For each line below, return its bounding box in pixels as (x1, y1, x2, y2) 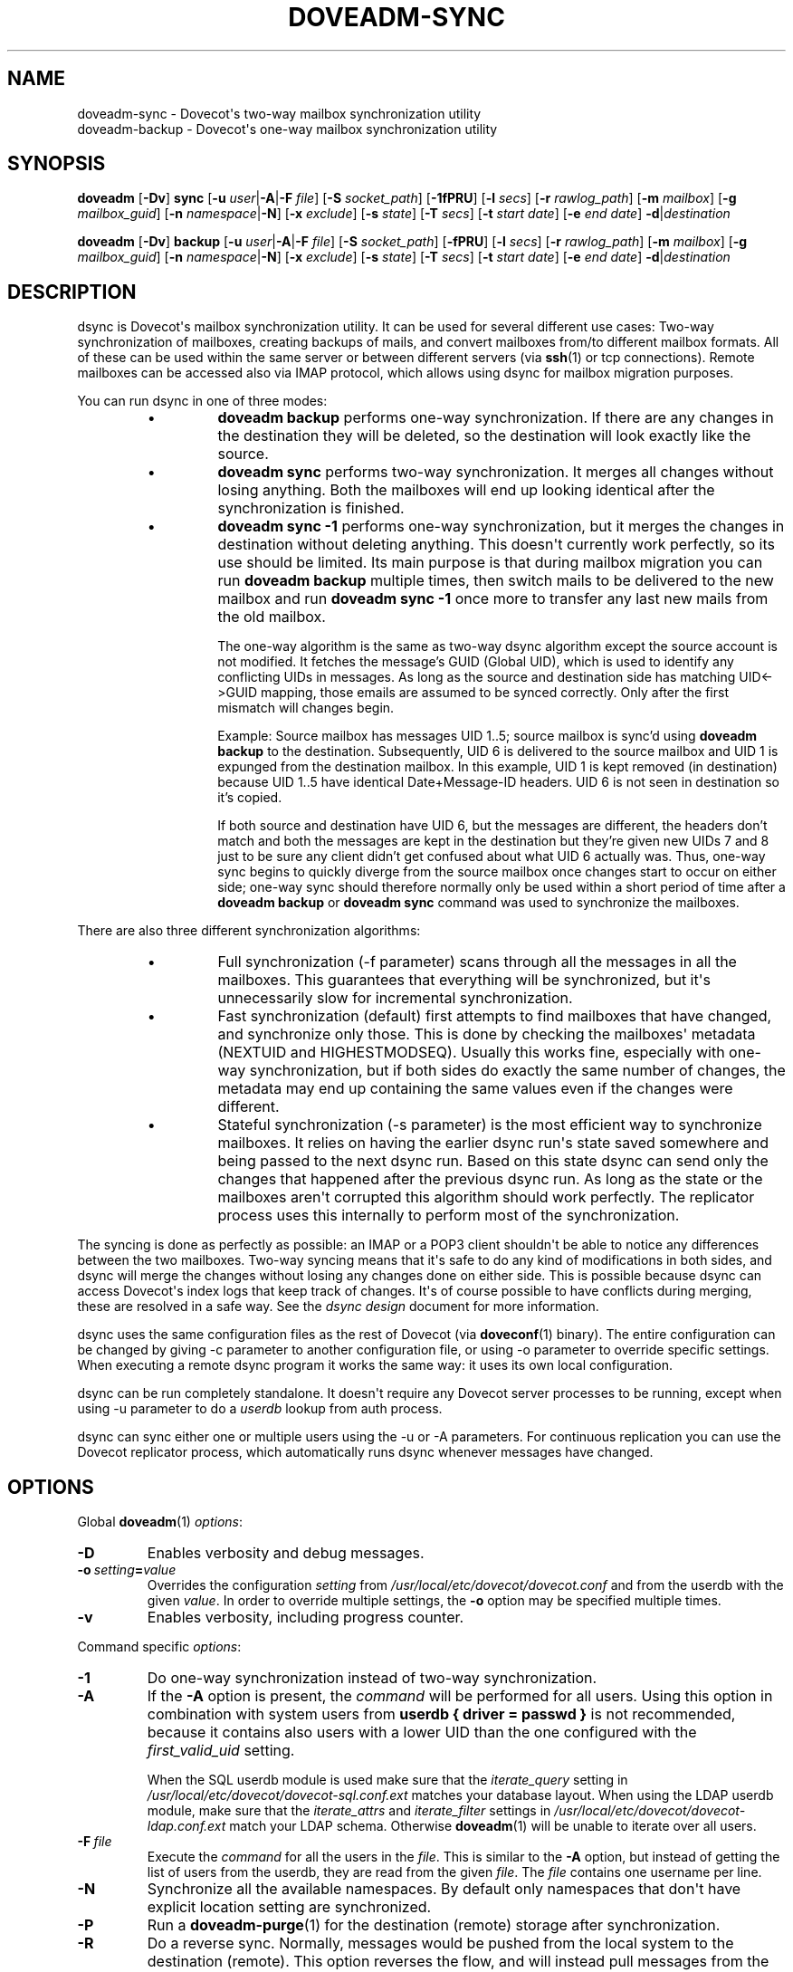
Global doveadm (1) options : (77, 1514, 243, 1530)
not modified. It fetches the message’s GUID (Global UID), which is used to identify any (217, 654, 734, 670)
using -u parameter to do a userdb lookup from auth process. (77, 1401, 443, 1417)
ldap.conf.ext (147, 1818, 226, 1834)
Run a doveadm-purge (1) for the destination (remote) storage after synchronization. (147, 1916, 721, 1935)
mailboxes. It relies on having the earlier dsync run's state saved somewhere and (217, 1134, 769, 1153)
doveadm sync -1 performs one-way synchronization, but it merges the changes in (217, 517, 785, 536)
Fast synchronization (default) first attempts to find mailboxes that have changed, (217, 1007, 772, 1026)
